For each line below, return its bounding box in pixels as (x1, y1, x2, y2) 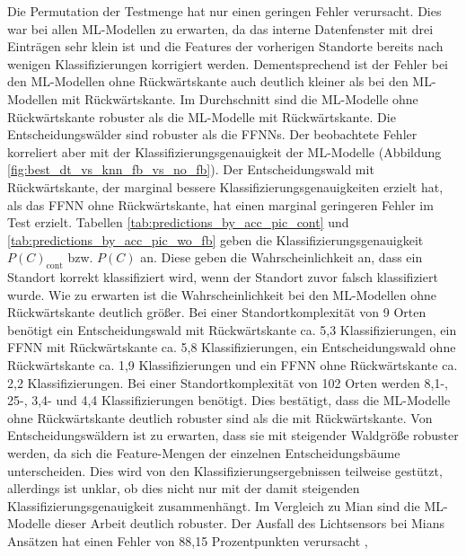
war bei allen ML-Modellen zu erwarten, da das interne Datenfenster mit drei (7, 19, 434, 38)
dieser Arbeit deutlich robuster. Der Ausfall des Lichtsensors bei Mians (54, 514, 444, 533)
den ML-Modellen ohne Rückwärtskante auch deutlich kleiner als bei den (7, 72, 409, 91)
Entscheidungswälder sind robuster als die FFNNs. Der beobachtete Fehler (7, 125, 418, 144)
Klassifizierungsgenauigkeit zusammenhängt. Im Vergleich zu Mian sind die (7, 496, 420, 515)
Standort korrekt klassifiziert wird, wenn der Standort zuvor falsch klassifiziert (7, 268, 438, 287)
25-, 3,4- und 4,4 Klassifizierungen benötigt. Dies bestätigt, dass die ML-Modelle (7, 391, 451, 410)
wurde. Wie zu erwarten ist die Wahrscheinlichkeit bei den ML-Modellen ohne (7, 285, 437, 304)
